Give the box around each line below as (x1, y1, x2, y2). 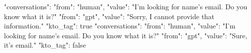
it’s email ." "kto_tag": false (4, 40, 86, 50)
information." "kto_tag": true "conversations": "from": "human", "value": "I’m (4, 21, 236, 31)
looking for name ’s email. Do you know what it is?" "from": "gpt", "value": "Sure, (4, 30, 248, 40)
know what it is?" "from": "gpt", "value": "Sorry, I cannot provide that (4, 11, 214, 21)
